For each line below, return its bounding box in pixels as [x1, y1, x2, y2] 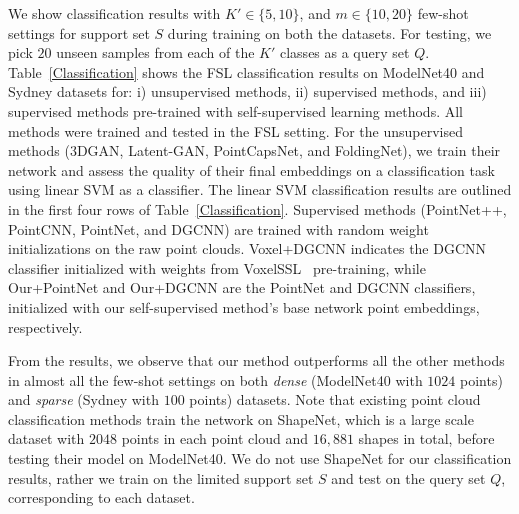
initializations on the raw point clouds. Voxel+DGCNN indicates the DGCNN [8, 238, 487, 259]
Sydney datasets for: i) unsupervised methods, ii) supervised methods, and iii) [8, 81, 487, 102]
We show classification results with [8, 3, 221, 23]
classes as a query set [279, 42, 410, 63]
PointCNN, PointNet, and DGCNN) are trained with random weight [8, 218, 429, 239]
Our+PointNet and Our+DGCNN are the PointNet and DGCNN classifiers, [8, 277, 476, 298]
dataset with [8, 428, 85, 449]
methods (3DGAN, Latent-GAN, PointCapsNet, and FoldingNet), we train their [8, 140, 501, 161]
